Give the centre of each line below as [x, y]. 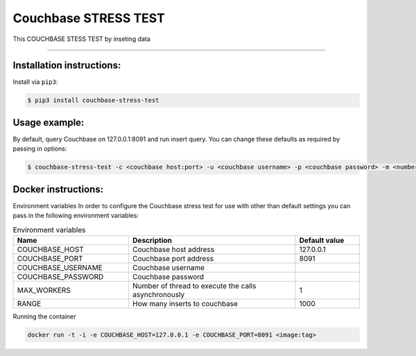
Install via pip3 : [35, 82]
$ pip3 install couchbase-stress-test [93, 100]
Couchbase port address [173, 258]
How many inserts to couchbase [185, 303]
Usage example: [49, 122]
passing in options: [40, 149]
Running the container [44, 316]
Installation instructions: [67, 66]
